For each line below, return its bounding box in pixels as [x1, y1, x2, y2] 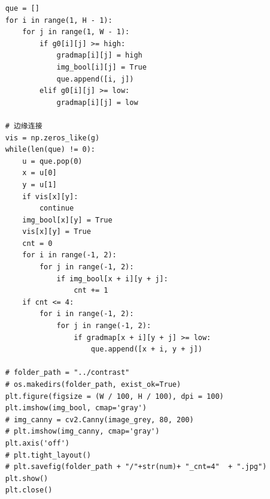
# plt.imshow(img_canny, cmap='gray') [5, 427, 160, 436]
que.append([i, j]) [56, 74, 134, 83]
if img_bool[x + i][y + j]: [56, 274, 168, 283]
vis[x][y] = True [22, 227, 91, 236]
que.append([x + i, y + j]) [90, 345, 202, 354]
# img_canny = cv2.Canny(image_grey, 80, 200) [5, 415, 194, 424]
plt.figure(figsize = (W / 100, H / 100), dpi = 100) [5, 392, 224, 401]
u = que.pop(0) [22, 157, 83, 166]
